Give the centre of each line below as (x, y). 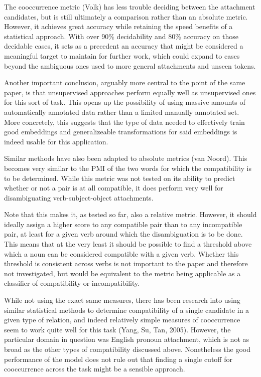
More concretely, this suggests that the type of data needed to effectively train (124, 122)
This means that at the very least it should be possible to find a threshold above (128, 244)
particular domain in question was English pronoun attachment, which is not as (127, 339)
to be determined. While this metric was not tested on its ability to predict (120, 178)
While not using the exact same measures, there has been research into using (122, 300)
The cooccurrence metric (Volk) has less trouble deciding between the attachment (130, 7)
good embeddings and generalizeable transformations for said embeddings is (121, 132)
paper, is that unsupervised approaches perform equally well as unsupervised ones (130, 92)
